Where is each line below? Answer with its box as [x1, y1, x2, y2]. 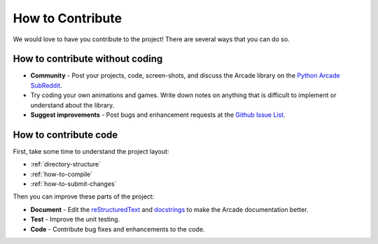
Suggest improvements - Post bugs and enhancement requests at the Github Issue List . [30, 110, 286, 119]
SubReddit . [30, 81, 62, 89]
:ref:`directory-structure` [30, 160, 101, 168]
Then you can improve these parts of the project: [13, 192, 155, 201]
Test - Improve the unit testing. [30, 215, 120, 224]
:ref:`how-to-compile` [30, 170, 93, 178]
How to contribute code [13, 129, 118, 141]
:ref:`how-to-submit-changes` [30, 180, 117, 188]
